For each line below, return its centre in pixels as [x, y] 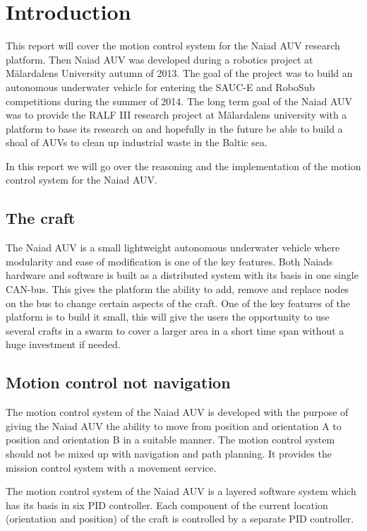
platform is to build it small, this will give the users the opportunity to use [168, 317]
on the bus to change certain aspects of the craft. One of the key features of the [178, 303]
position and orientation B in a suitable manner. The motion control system [170, 440]
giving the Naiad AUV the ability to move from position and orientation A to [174, 425]
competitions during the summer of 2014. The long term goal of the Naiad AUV [179, 101]
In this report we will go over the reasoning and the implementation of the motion [183, 166]
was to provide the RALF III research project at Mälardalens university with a [176, 115]
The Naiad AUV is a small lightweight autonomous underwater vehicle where [173, 247]
